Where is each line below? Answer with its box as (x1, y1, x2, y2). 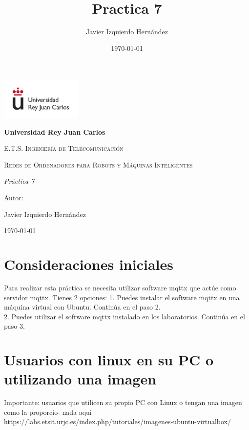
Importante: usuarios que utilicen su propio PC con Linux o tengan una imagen (4, 397, 242, 407)
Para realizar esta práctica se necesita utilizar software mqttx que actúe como (4, 282, 236, 292)
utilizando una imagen (4, 369, 157, 389)
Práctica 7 (4, 176, 35, 186)
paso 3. (4, 321, 25, 331)
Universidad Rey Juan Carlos (4, 126, 105, 137)
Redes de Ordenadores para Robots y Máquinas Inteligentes (4, 159, 193, 169)
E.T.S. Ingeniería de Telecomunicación (4, 143, 124, 153)
